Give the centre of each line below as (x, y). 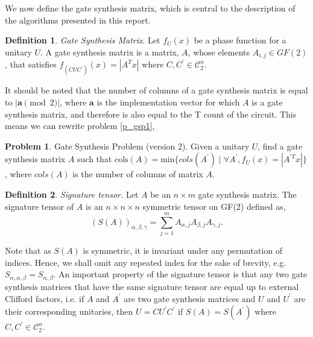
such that (95, 159)
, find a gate (280, 146)
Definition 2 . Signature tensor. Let (72, 194)
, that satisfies (31, 64)
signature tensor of (40, 206)
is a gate (267, 102)
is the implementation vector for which (168, 102)
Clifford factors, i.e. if (45, 298)
